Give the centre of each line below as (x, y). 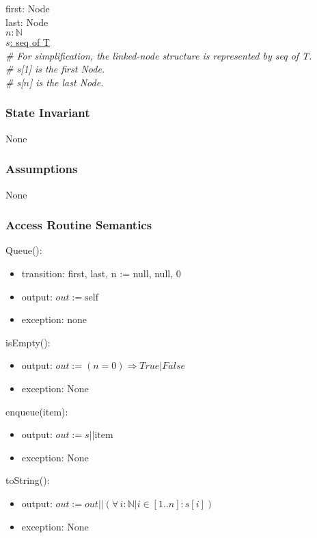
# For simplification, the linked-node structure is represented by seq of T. (159, 55)
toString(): (28, 480)
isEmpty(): (28, 342)
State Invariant (48, 113)
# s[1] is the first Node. (55, 69)
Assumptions (42, 169)
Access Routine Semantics (79, 225)
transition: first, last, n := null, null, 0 (101, 273)
